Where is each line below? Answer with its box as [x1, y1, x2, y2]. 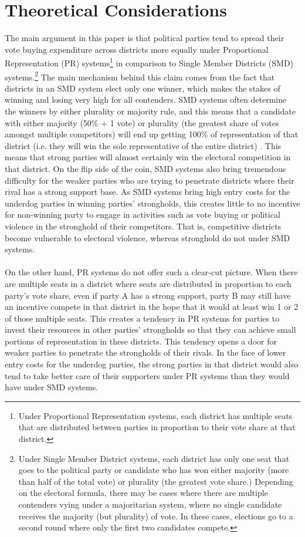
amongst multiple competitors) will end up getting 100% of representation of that [5, 128, 299, 140]
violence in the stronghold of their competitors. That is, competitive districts [5, 219, 282, 232]
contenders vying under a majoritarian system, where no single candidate [18, 498, 282, 510]
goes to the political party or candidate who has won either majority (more [18, 464, 289, 476]
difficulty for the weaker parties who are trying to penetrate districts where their [5, 174, 294, 186]
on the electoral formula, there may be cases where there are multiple [18, 487, 268, 499]
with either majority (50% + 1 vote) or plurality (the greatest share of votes [5, 116, 279, 129]
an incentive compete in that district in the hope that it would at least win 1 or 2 [5, 300, 299, 313]
